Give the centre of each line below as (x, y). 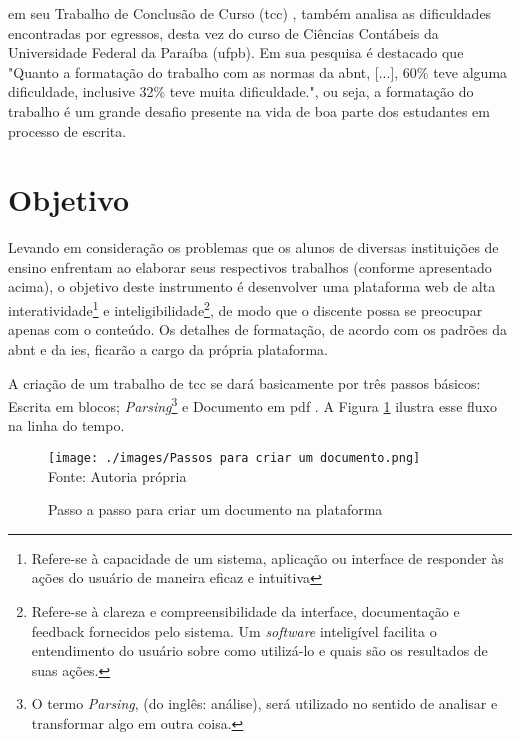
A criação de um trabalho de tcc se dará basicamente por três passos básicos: (244, 382)
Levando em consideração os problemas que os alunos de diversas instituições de (253, 247)
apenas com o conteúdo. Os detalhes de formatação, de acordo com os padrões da (257, 329)
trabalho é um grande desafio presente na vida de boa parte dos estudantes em (249, 110)
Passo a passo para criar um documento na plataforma (215, 509)
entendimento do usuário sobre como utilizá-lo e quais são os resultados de (259, 650)
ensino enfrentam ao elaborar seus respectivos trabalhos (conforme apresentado (250, 266)
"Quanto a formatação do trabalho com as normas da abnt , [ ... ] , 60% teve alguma (258, 71)
